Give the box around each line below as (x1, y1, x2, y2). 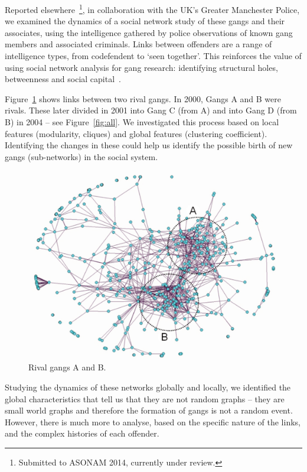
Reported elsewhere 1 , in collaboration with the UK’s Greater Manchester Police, (5, 2, 300, 15)
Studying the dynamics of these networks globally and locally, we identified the (5, 380, 291, 393)
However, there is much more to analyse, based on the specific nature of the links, (5, 415, 301, 428)
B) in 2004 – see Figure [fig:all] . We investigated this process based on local (5, 116, 279, 128)
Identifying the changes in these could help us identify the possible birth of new (5, 139, 293, 151)
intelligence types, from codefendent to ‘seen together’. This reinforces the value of (5, 50, 302, 62)
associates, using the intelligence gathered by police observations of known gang (5, 26, 293, 38)
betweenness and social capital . (5, 73, 122, 85)
